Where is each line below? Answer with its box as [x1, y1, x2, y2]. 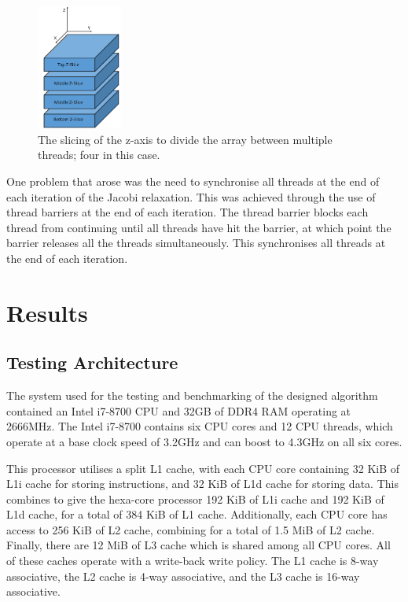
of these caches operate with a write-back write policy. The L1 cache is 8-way [6, 552, 379, 569]
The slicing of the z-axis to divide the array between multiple [38, 131, 333, 147]
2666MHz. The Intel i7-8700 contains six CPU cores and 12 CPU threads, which [6, 418, 393, 434]
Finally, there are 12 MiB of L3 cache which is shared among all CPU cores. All [6, 537, 391, 553]
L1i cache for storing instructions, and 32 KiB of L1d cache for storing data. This [6, 475, 399, 492]
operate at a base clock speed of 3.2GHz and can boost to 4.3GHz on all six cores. [6, 433, 402, 449]
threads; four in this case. [38, 146, 160, 163]
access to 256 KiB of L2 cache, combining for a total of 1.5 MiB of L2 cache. [6, 521, 375, 537]
